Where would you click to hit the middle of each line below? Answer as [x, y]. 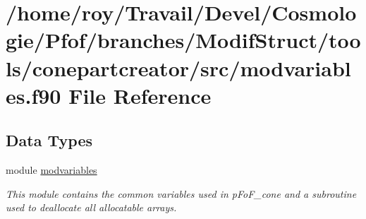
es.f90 [33, 95]
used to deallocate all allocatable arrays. [91, 207]
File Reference [140, 95]
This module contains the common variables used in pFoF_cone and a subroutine [181, 193]
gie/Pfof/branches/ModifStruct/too [183, 40]
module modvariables [51, 170]
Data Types [49, 140]
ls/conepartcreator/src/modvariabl [178, 67]
